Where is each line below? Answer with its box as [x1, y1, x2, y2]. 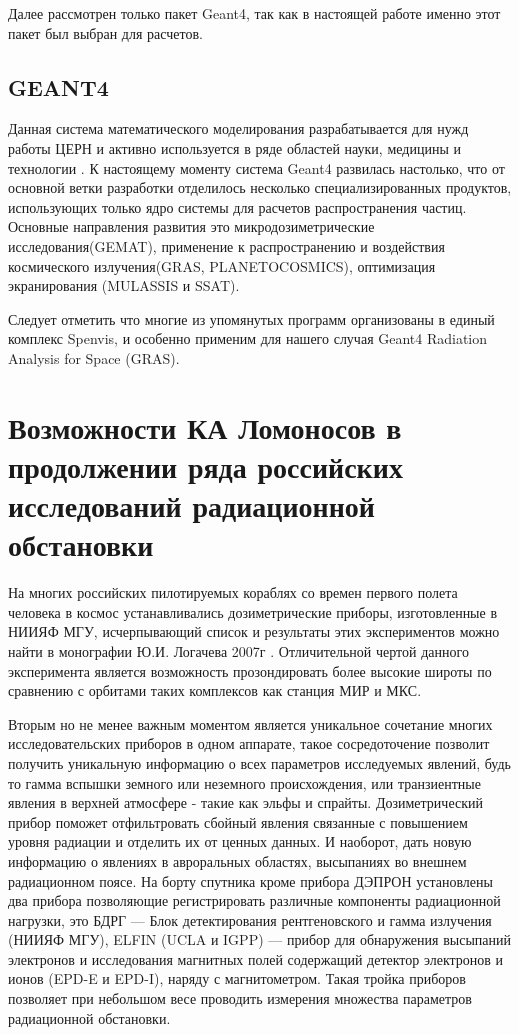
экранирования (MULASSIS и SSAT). [8, 275, 240, 296]
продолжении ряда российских [8, 445, 403, 486]
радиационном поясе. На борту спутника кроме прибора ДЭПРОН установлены [8, 870, 493, 891]
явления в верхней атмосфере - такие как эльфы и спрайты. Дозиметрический [8, 792, 483, 813]
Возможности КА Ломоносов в [8, 406, 402, 447]
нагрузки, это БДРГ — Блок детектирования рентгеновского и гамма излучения [8, 909, 492, 930]
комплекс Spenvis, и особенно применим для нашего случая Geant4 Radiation [8, 328, 488, 349]
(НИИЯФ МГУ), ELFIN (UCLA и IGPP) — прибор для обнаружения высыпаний [8, 929, 511, 950]
